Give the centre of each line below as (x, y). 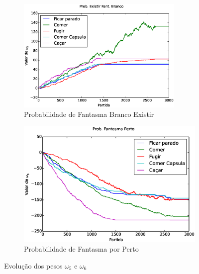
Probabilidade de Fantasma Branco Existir (89, 114)
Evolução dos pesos (33, 265)
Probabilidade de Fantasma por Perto (81, 249)
